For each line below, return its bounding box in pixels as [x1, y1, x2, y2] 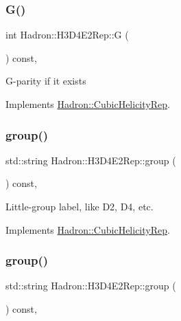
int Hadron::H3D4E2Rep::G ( [5, 27, 129, 42]
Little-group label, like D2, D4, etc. [5, 199, 154, 213]
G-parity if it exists [5, 74, 86, 88]
